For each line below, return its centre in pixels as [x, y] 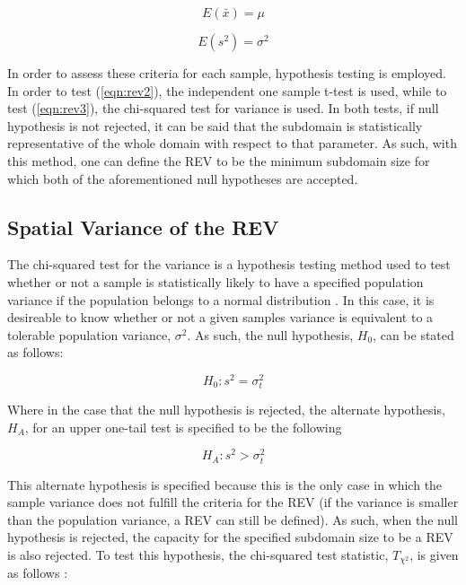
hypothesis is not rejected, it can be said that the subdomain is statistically [215, 125]
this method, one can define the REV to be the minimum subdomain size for [219, 160]
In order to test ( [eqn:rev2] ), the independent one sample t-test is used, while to [227, 90]
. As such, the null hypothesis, [270, 334]
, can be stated [413, 334]
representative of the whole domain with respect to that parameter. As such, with [232, 143]
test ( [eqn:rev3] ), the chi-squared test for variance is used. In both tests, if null [223, 108]
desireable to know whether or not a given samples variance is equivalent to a [220, 317]
